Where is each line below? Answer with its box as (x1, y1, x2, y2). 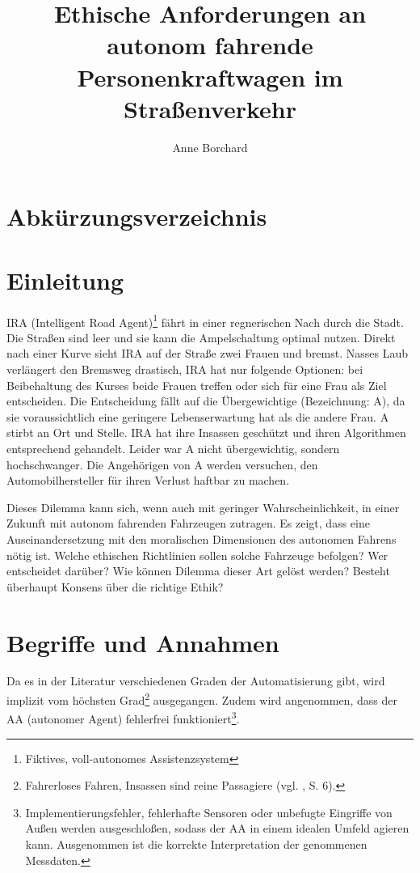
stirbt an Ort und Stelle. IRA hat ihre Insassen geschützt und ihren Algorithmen (6, 424, 406, 441)
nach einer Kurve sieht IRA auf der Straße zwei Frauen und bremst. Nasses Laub (6, 345, 409, 362)
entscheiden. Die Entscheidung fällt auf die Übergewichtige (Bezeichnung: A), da (6, 392, 405, 409)
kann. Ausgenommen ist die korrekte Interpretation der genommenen (25, 835, 367, 852)
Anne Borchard (172, 138, 248, 155)
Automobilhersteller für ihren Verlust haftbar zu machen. (6, 472, 290, 489)
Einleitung (6, 263, 124, 296)
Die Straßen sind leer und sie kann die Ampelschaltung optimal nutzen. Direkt (6, 328, 396, 345)
